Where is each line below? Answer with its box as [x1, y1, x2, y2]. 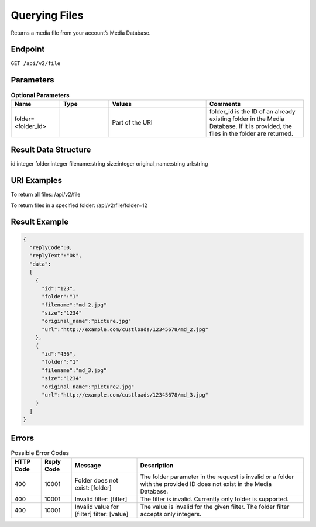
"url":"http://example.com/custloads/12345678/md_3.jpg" [42, 391, 209, 398]
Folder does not [74, 477, 118, 485]
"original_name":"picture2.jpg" [42, 383, 135, 390]
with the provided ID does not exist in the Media [140, 480, 272, 488]
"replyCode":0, [29, 244, 73, 251]
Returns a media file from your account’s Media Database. [11, 29, 151, 36]
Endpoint [11, 44, 45, 54]
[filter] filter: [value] [74, 510, 129, 518]
